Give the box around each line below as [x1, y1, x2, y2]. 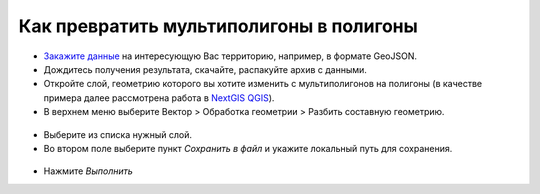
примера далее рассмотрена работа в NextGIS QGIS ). [43, 91, 275, 104]
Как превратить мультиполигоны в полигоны [18, 15, 419, 37]
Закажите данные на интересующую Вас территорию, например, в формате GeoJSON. [43, 50, 417, 62]
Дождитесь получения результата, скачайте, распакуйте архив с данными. [43, 63, 367, 75]
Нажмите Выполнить [43, 165, 134, 177]
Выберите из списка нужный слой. [43, 128, 192, 140]
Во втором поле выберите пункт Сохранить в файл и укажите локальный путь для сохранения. [43, 142, 453, 154]
